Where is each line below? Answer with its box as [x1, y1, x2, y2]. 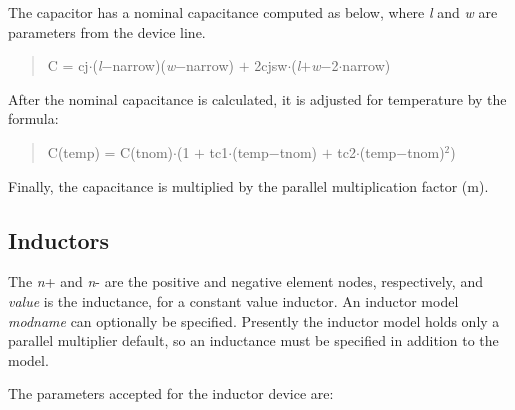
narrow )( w [112, 55, 176, 76]
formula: [8, 108, 59, 129]
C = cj [47, 55, 89, 76]
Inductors [8, 224, 110, 255]
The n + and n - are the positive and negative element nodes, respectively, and [8, 271, 483, 292]
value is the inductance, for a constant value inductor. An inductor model [8, 290, 459, 311]
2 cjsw [254, 55, 288, 76]
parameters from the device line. [8, 21, 206, 42]
